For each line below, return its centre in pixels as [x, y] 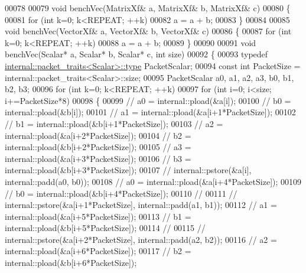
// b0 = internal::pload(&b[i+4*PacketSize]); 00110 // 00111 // [121, 193]
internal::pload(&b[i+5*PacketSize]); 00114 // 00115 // [105, 228]
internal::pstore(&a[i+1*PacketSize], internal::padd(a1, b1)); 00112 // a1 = [141, 205]
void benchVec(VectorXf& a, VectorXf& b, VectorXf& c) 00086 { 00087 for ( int [148, 31]
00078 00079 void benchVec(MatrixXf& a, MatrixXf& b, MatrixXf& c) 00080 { [148, 8]
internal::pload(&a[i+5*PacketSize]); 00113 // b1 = [98, 216]
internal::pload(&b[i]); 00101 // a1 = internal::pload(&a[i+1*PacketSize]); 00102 [150, 112]
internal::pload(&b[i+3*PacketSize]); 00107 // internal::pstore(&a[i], [128, 170]
